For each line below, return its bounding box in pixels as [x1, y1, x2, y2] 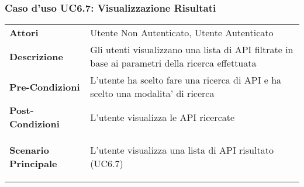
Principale [9, 157, 57, 171]
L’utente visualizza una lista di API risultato [90, 143, 274, 157]
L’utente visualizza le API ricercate [90, 110, 235, 124]
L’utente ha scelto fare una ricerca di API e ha [90, 73, 282, 87]
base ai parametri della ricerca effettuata [90, 56, 257, 70]
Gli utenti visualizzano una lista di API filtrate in [90, 43, 293, 57]
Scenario [9, 143, 49, 157]
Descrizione [9, 49, 63, 63]
